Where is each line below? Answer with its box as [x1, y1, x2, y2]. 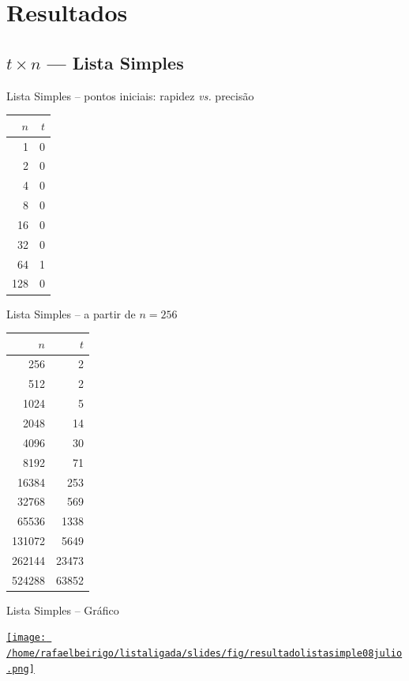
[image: [6, 632, 47, 644]
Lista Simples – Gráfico [6, 601, 119, 618]
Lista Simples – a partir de [6, 305, 136, 322]
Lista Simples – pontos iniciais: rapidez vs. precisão [6, 87, 254, 103]
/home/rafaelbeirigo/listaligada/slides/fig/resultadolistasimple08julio [6, 648, 403, 660]
